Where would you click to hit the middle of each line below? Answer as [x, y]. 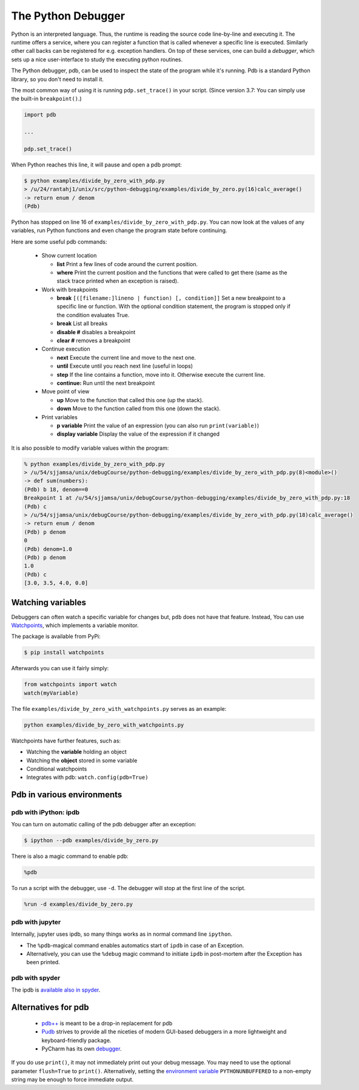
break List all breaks [82, 324]
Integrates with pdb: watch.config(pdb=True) [87, 777]
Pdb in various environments [67, 795]
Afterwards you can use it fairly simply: [60, 668]
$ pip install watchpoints [64, 653]
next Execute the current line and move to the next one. [126, 357]
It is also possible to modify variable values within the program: [90, 448]
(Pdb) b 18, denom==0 [56, 489]
